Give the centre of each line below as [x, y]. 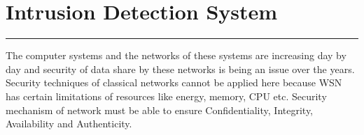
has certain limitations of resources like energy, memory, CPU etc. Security [166, 96]
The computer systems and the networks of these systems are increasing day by [176, 55]
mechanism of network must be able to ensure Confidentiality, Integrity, [160, 110]
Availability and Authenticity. [69, 124]
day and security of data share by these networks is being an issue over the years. [180, 69]
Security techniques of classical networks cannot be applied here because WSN [174, 82]
